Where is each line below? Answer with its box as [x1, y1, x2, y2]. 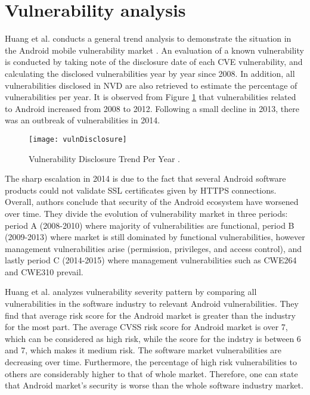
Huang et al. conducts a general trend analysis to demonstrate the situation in [5, 32, 292, 45]
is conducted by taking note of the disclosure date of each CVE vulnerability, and [5, 55, 303, 68]
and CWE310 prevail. [5, 265, 83, 278]
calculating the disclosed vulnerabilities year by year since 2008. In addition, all [5, 67, 295, 79]
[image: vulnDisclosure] [29, 135, 127, 144]
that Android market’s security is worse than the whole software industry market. [5, 379, 303, 391]
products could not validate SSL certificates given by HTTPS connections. [5, 183, 277, 196]
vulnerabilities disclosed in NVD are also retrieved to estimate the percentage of [5, 79, 297, 91]
